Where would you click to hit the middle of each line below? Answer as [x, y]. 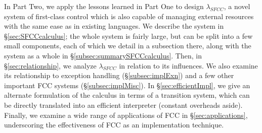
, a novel [237, 6]
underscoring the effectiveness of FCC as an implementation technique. [114, 125]
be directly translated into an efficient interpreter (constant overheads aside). [123, 105]
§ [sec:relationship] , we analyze [50, 65]
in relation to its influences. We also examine [188, 65]
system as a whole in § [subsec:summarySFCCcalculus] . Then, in [103, 55]
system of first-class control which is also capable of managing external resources [129, 16]
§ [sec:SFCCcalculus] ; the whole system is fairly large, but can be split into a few [128, 36]
